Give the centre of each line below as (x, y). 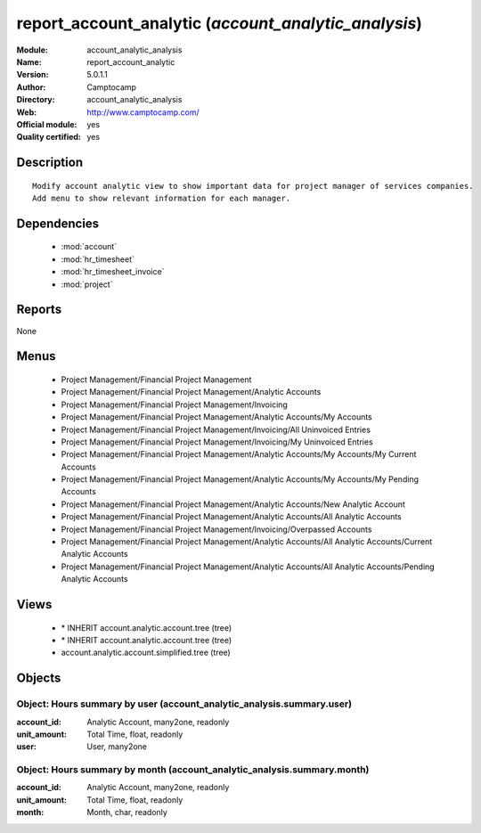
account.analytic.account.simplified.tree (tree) (146, 653)
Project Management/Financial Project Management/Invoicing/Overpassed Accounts (216, 529)
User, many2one (117, 747)
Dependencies (58, 223)
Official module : (47, 124)
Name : (29, 61)
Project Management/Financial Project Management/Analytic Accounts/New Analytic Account (233, 504)
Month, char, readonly (127, 813)
